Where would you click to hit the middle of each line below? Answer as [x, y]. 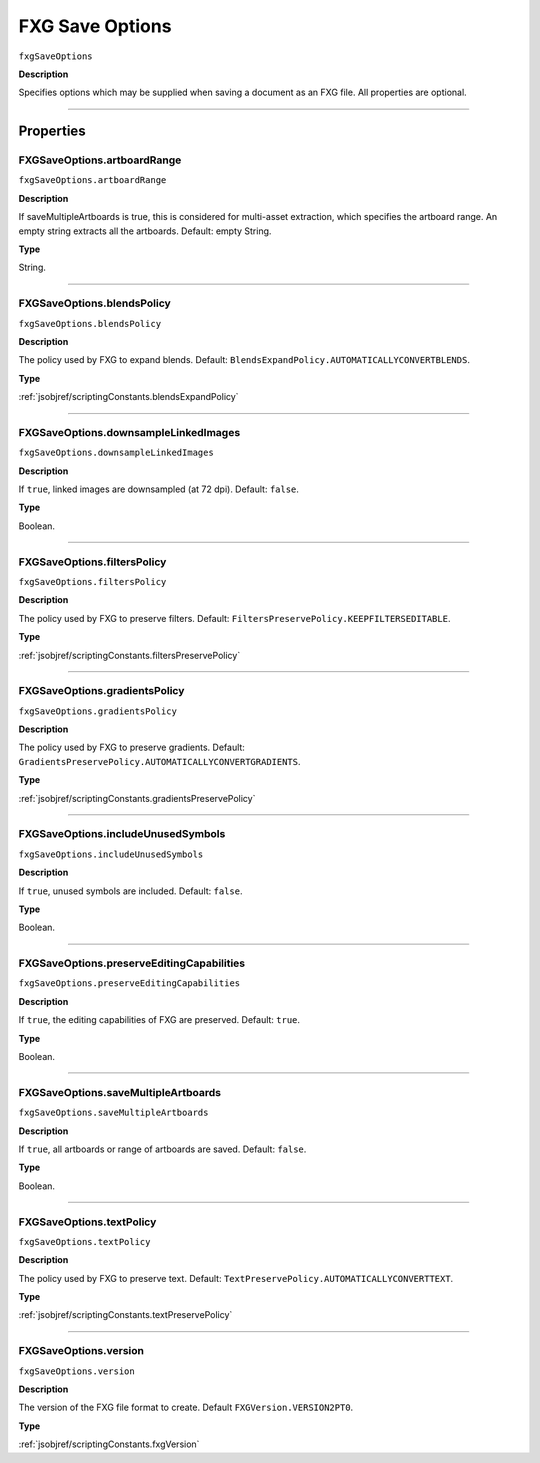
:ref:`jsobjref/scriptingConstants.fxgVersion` [109, 1444]
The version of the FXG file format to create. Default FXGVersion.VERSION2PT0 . [186, 1407]
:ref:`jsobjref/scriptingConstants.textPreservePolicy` [125, 1315]
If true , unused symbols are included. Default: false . [130, 891]
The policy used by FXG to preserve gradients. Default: [131, 747]
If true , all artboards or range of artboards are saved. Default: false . [162, 1149]
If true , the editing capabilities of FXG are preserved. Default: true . [159, 1020]
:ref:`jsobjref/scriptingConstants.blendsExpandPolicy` [128, 397]
